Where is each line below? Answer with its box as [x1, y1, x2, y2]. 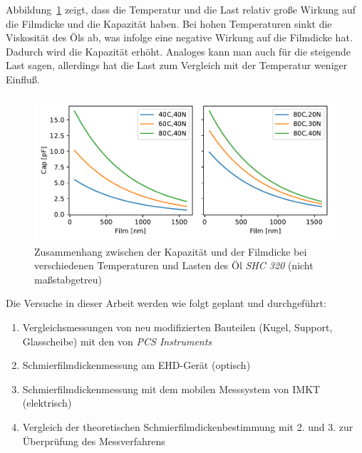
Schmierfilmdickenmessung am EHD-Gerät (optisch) [22, 358, 251, 373]
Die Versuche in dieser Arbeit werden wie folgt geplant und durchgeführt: [6, 296, 326, 311]
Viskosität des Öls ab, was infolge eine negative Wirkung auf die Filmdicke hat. [6, 30, 353, 45]
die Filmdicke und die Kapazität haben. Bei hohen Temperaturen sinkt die [6, 16, 332, 31]
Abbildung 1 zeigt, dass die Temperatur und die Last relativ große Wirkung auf [6, 2, 356, 16]
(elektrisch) [22, 395, 72, 410]
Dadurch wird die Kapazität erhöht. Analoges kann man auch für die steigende [6, 43, 351, 58]
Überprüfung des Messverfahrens [22, 433, 165, 448]
